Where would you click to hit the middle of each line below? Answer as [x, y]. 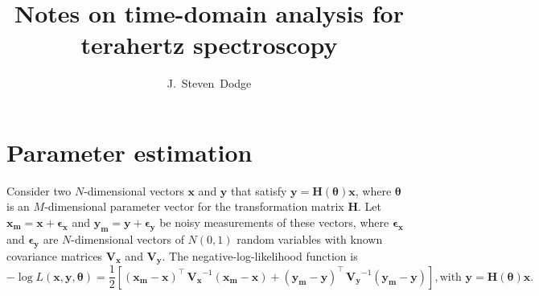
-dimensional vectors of [128, 238]
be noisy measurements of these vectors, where [274, 222]
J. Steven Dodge [209, 83]
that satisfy [259, 190]
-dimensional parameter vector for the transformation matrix [194, 206]
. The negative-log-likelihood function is [260, 255]
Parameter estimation [130, 152]
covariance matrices [55, 255]
